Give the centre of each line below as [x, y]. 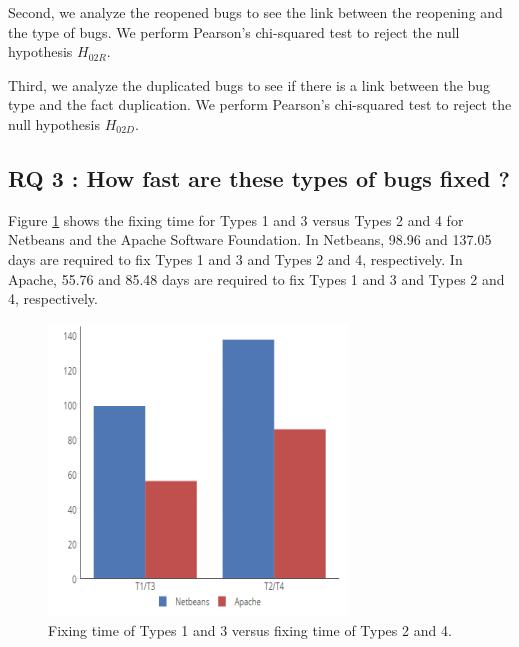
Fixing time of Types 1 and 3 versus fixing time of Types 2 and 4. [250, 630]
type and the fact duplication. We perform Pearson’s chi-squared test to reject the [260, 104]
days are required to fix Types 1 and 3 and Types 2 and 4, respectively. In [235, 258]
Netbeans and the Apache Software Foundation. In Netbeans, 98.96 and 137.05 [250, 239]
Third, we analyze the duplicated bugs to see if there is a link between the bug [249, 84]
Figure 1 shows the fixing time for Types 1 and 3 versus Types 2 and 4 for [236, 219]
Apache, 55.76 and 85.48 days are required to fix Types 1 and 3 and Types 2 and [256, 278]
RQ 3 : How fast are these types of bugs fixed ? [259, 177]
